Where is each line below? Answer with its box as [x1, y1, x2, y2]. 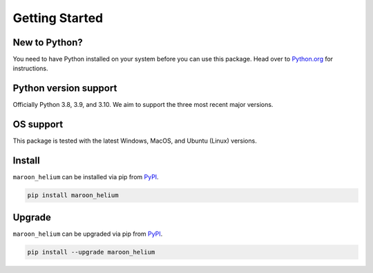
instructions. [12, 64, 48, 72]
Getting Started [12, 10, 104, 26]
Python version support [12, 83, 117, 94]
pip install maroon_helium [27, 192, 119, 199]
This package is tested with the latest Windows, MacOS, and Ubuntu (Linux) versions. [12, 136, 257, 145]
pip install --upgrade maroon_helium [27, 248, 155, 256]
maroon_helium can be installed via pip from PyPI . [12, 173, 159, 181]
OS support [12, 119, 64, 130]
